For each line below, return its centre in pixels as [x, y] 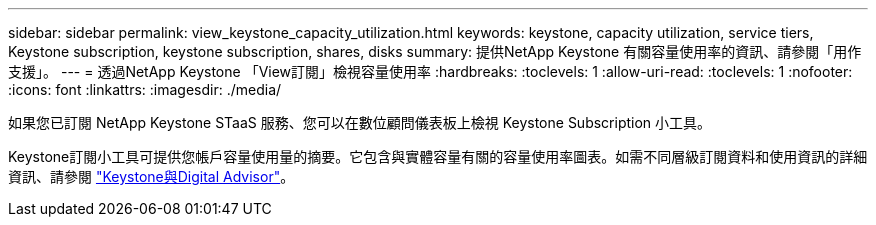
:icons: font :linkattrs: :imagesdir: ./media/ [145, 89]
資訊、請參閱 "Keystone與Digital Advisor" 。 [151, 176]
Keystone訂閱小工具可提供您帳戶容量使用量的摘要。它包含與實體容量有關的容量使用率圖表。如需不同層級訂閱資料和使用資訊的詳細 [438, 156]
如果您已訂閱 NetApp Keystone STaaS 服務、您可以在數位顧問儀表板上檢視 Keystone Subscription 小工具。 [360, 122]
